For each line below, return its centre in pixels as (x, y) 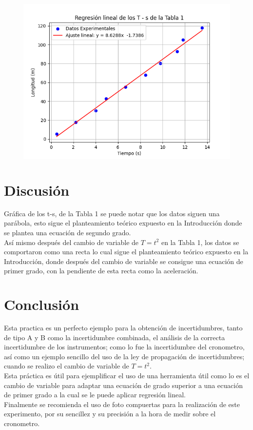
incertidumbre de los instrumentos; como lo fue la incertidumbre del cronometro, (124, 347)
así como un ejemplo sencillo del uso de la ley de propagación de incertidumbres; (124, 356)
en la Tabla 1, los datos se (200, 242)
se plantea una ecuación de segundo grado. (68, 232)
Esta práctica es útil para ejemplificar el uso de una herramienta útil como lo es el (127, 375)
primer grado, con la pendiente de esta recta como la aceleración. (101, 271)
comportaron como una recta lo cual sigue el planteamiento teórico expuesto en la (126, 252)
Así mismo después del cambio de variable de (71, 242)
